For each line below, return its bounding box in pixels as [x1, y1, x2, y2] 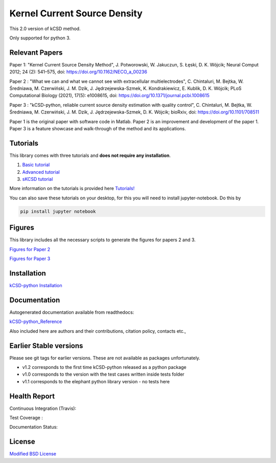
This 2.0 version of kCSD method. [9, 26, 81, 32]
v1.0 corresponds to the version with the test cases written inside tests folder [22, 371, 185, 378]
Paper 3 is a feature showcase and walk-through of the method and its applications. [9, 125, 186, 131]
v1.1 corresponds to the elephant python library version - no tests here [22, 378, 170, 384]
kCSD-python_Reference [9, 318, 62, 325]
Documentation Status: [9, 424, 58, 430]
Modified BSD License [9, 451, 56, 457]
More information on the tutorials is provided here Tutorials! [9, 186, 135, 192]
